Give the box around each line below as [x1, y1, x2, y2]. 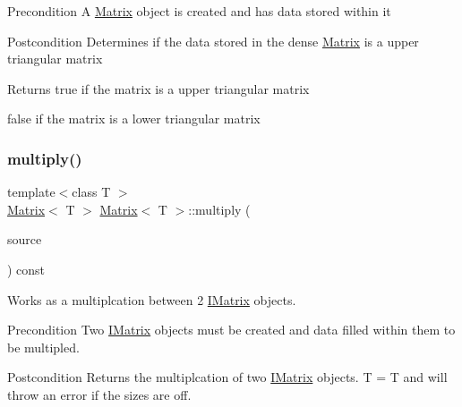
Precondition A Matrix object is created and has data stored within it [7, 2, 391, 20]
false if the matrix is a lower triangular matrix [7, 109, 261, 128]
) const [7, 259, 46, 278]
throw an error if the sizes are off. [7, 385, 192, 403]
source [7, 230, 42, 249]
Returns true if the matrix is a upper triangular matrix [7, 79, 310, 98]
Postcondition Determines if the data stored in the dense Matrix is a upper [7, 31, 419, 50]
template [7, 182, 56, 201]
